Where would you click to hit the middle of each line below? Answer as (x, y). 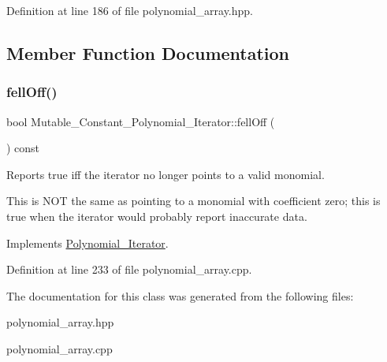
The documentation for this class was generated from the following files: (180, 295)
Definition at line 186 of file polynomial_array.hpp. (130, 10)
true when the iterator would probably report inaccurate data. (157, 216)
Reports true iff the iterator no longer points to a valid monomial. (166, 174)
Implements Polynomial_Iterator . (87, 243)
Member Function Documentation (148, 52)
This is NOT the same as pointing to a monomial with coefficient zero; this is (193, 201)
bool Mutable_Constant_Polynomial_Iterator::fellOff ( (141, 121)
